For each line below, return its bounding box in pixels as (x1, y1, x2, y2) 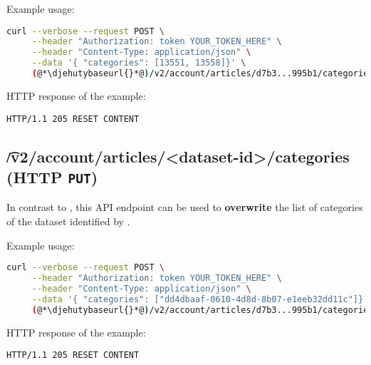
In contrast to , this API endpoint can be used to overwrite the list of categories (6, 200, 363, 215)
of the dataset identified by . (6, 213, 130, 228)
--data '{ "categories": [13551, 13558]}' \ (31, 58, 246, 68)
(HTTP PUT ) (6, 166, 98, 187)
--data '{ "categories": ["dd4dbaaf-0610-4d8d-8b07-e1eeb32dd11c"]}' (31, 294, 369, 304)
